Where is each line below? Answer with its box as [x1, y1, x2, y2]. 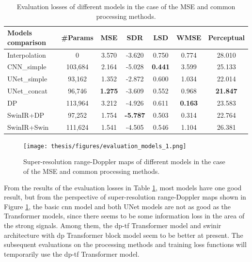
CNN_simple [7, 62, 47, 72]
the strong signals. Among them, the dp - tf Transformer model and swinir [4, 220, 221, 230]
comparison [7, 37, 46, 47]
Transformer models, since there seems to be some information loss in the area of [4, 211, 245, 221]
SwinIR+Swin [7, 122, 49, 132]
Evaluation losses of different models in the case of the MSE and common [16, 1, 236, 11]
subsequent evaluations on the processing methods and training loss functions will [4, 239, 247, 249]
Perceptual [208, 32, 245, 42]
